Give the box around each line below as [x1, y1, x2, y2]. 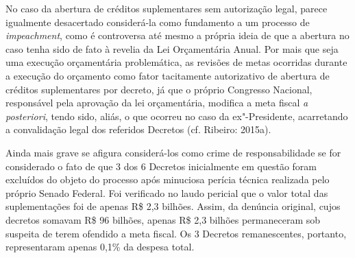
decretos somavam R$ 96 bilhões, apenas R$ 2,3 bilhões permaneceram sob [5, 212, 321, 226]
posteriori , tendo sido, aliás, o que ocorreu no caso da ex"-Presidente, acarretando [5, 108, 348, 123]
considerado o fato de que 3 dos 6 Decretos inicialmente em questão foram [5, 159, 317, 173]
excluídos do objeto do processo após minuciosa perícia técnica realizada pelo [5, 172, 330, 187]
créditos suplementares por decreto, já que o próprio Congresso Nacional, [5, 82, 313, 96]
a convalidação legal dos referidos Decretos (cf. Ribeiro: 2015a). [5, 122, 271, 137]
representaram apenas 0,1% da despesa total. [5, 239, 195, 254]
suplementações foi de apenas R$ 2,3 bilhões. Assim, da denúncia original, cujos [5, 199, 341, 213]
